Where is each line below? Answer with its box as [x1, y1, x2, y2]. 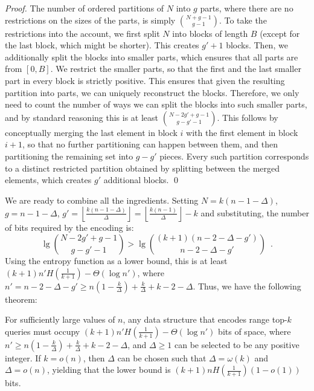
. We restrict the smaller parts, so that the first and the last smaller [50, 62, 301, 75]
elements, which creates [5, 173, 92, 186]
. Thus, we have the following [193, 279, 301, 292]
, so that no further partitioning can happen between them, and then [22, 138, 278, 150]
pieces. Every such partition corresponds [159, 149, 309, 162]
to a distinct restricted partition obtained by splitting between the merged [5, 161, 280, 174]
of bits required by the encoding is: [5, 221, 134, 234]
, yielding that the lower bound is [47, 363, 171, 376]
